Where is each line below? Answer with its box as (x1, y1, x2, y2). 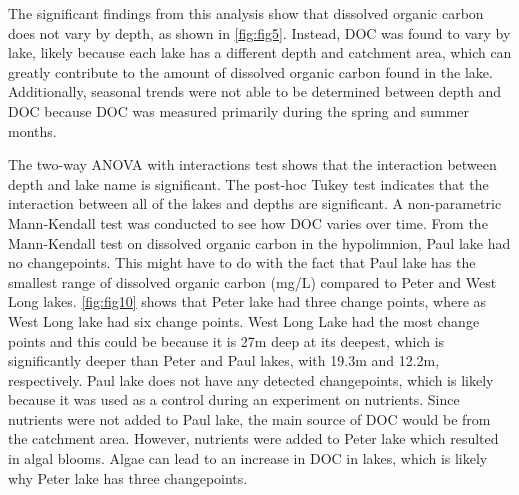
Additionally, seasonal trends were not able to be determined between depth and (8, 81, 502, 102)
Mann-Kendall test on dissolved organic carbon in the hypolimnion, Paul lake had (8, 232, 511, 253)
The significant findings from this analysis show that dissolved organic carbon (8, 3, 484, 23)
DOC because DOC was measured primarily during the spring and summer (8, 100, 470, 121)
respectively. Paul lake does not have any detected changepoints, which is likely (8, 369, 494, 390)
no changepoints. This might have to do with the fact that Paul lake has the (8, 252, 476, 273)
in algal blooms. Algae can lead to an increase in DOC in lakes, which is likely (8, 448, 488, 469)
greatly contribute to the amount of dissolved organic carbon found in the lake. (8, 61, 493, 82)
